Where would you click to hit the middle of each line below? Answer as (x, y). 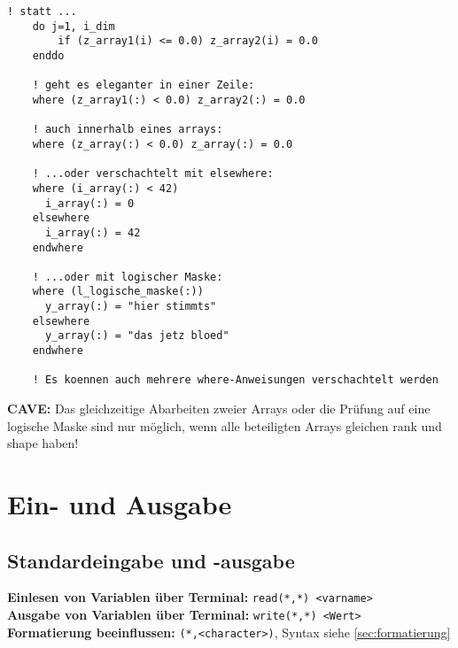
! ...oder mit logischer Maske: (128, 277)
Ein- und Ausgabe (120, 504)
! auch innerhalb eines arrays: (128, 130)
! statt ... (42, 12)
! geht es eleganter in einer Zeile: (144, 85)
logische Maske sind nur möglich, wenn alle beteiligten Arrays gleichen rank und (225, 425)
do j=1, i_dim (74, 26)
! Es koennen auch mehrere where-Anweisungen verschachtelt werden (235, 380)
